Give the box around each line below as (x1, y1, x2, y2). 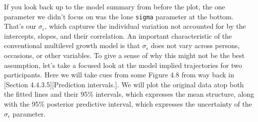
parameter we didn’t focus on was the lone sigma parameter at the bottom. (4, 11, 234, 21)
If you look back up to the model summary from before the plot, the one (4, 1, 225, 11)
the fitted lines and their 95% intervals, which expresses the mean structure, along (4, 89, 255, 99)
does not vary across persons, (151, 40, 240, 51)
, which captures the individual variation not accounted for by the (45, 21, 246, 31)
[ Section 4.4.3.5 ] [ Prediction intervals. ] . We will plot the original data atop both (4, 79, 244, 89)
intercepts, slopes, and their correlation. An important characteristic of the (4, 30, 232, 41)
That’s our (4, 21, 36, 31)
